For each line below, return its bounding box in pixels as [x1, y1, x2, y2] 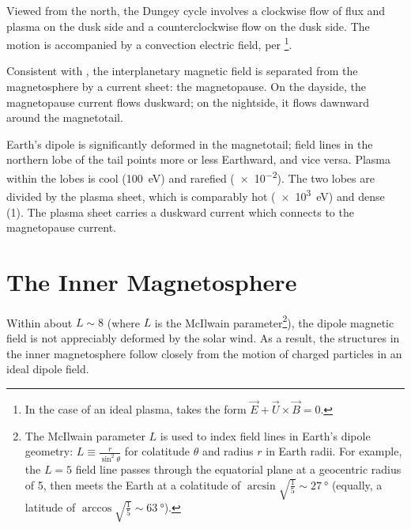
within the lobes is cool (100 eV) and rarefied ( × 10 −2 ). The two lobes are [6, 168, 375, 186]
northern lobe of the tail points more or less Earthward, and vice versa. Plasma [6, 151, 390, 168]
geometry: [25, 443, 74, 459]
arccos [81, 502, 112, 514]
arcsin [247, 480, 276, 492]
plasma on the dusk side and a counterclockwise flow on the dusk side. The [6, 17, 370, 34]
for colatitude [124, 443, 190, 459]
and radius [202, 443, 254, 459]
